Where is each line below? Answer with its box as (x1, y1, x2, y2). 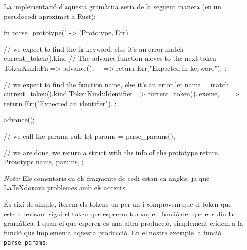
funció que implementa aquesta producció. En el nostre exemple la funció (4, 227, 222, 237)
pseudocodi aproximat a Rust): (4, 11, 96, 21)
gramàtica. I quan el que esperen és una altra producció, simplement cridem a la (4, 218, 243, 228)
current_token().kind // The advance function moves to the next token (4, 53, 216, 63)
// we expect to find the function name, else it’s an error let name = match (4, 79, 229, 89)
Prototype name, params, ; (4, 157, 84, 167)
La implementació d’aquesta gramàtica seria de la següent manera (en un (4, 1, 222, 11)
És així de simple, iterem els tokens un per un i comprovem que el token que (4, 198, 231, 209)
